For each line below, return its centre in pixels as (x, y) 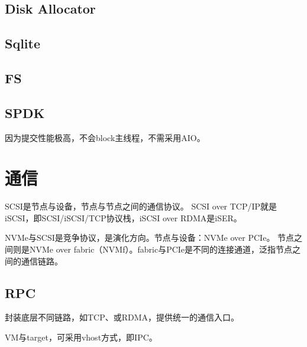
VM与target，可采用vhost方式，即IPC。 (81, 337)
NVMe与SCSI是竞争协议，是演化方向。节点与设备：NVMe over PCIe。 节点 (150, 238)
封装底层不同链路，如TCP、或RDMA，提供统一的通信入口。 (122, 317)
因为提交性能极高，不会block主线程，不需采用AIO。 (105, 137)
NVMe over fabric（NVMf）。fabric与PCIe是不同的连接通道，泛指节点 (161, 249)
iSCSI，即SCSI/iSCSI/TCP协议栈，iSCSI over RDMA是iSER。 (123, 217)
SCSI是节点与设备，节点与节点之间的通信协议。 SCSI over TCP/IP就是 (141, 206)
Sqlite (23, 43)
